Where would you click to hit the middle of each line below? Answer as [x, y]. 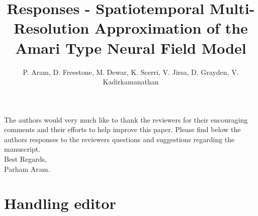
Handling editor [60, 203]
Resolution [52, 28]
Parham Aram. [27, 169]
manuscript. [22, 149]
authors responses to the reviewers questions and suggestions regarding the [119, 139]
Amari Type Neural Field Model [131, 47]
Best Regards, [25, 159]
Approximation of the [171, 28]
